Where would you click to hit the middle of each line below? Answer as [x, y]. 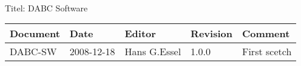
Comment [266, 34]
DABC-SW [33, 52]
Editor [140, 34]
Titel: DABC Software [46, 7]
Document [35, 34]
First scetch [267, 52]
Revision [211, 34]
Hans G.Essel [153, 52]
